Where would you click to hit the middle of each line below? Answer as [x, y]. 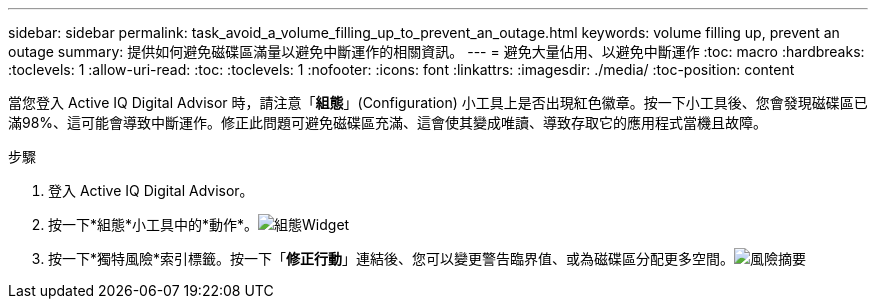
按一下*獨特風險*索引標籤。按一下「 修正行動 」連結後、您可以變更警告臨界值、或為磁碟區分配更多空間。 [391, 258]
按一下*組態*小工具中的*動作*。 [153, 224]
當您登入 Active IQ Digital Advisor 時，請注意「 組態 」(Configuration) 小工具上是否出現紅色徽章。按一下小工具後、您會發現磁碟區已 [438, 102]
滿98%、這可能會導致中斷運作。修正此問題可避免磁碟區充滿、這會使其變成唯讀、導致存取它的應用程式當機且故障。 [388, 122]
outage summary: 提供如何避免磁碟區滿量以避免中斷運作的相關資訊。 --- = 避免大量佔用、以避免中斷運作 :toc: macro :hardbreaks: [436, 51]
